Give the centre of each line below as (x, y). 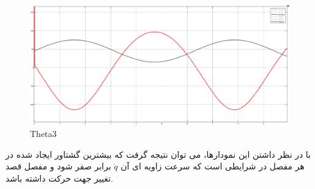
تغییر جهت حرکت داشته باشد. (59, 178)
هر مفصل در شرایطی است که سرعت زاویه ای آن (213, 166)
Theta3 (43, 134)
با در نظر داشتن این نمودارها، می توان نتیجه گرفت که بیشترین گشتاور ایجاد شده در (158, 154)
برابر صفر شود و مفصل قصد (58, 166)
